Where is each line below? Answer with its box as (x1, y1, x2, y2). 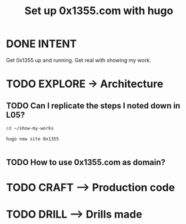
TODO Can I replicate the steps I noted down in (6, 101, 181, 111)
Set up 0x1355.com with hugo (24, 4, 174, 18)
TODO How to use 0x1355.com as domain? (6, 158, 166, 168)
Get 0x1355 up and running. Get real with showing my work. (6, 56, 151, 63)
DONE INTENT (6, 37, 77, 51)
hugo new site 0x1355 (6, 136, 59, 142)
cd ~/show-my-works (6, 125, 54, 131)
